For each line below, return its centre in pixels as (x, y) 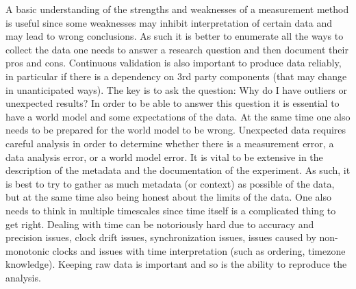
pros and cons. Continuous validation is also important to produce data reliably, (174, 63)
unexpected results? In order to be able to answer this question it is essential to (173, 103)
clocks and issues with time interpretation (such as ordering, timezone (199, 250)
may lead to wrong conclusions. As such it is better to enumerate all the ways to (175, 36)
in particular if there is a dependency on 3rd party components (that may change (176, 76)
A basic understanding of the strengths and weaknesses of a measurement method (177, 9)
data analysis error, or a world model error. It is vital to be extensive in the (164, 156)
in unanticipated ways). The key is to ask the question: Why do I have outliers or (176, 89)
